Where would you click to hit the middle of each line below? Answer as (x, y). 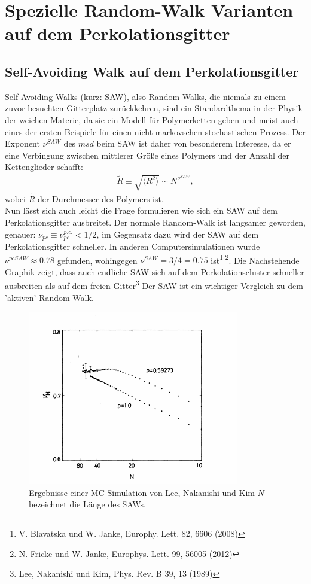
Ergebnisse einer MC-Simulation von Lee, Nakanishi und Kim (142, 492)
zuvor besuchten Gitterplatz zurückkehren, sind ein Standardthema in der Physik (154, 108)
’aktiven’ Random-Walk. (49, 297)
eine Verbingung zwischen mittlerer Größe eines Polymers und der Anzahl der (147, 155)
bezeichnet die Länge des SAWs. (87, 504)
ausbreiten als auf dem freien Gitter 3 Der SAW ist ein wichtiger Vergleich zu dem (154, 285)
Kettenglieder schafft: (44, 167)
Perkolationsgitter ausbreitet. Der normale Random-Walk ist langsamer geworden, (155, 222)
